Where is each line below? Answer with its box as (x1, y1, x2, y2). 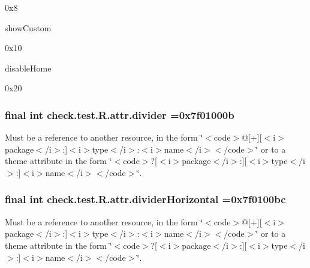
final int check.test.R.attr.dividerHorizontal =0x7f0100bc (5, 192, 286, 207)
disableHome (5, 61, 52, 74)
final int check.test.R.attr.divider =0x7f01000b (5, 107, 234, 122)
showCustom (5, 21, 52, 34)
